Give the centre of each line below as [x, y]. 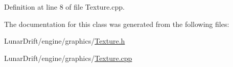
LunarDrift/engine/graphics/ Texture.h [65, 41]
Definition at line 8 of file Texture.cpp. [64, 7]
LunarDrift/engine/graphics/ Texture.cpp [68, 58]
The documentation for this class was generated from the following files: [117, 24]
